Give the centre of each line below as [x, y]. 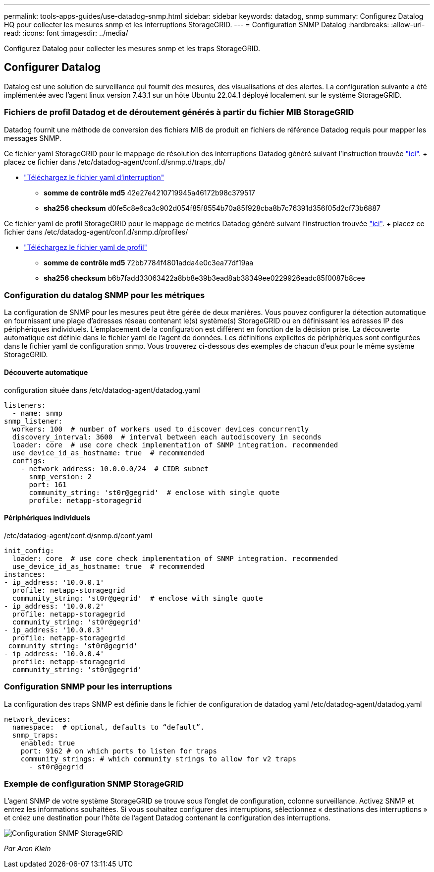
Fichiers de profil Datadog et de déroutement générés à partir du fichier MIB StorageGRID [179, 112]
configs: [29, 461]
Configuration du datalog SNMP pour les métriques [105, 295]
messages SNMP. [33, 138]
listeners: [25, 405]
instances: [25, 574]
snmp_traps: [35, 735]
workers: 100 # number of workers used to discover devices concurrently [161, 429]
